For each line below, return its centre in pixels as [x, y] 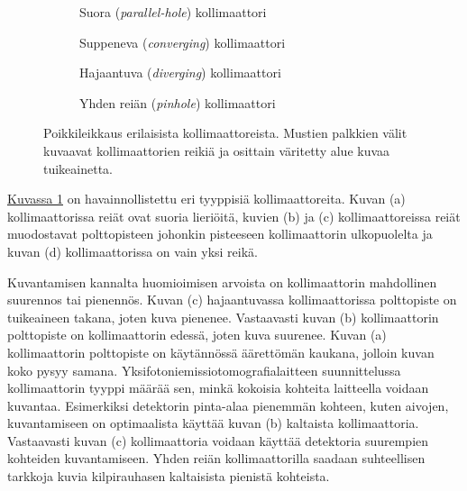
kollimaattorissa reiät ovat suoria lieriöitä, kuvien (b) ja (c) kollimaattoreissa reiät [234, 216]
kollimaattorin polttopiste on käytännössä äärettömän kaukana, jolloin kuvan [221, 352]
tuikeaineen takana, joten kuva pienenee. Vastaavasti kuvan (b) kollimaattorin [223, 317]
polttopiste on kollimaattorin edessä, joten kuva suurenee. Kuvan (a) [197, 335]
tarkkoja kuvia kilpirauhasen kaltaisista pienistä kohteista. [169, 476]
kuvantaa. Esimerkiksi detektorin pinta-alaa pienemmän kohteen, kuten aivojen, [228, 405]
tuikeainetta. [78, 168]
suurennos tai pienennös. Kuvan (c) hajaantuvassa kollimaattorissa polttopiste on [232, 300]
